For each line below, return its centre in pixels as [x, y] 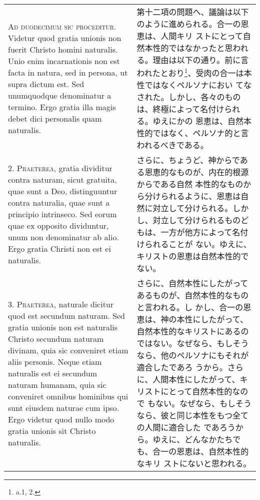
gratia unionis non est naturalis [63, 327]
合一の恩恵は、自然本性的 [201, 451]
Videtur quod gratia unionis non [65, 38]
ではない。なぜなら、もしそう [193, 343]
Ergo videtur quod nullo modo [61, 419]
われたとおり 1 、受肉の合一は [190, 72]
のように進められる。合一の [189, 24]
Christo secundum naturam [56, 338]
